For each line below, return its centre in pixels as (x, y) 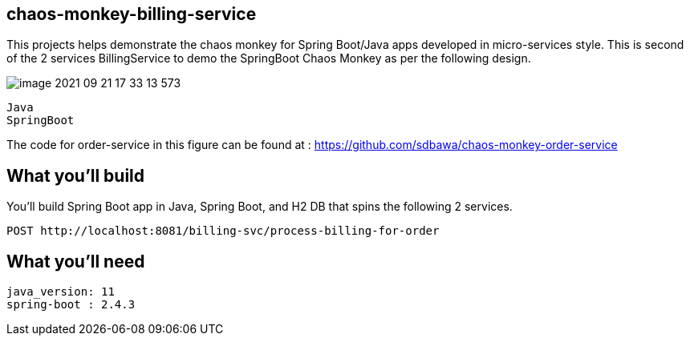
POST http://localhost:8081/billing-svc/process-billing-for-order (223, 231)
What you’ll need (76, 261)
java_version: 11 (61, 292)
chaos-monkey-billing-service (132, 14)
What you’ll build (76, 175)
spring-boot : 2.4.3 (71, 305)
